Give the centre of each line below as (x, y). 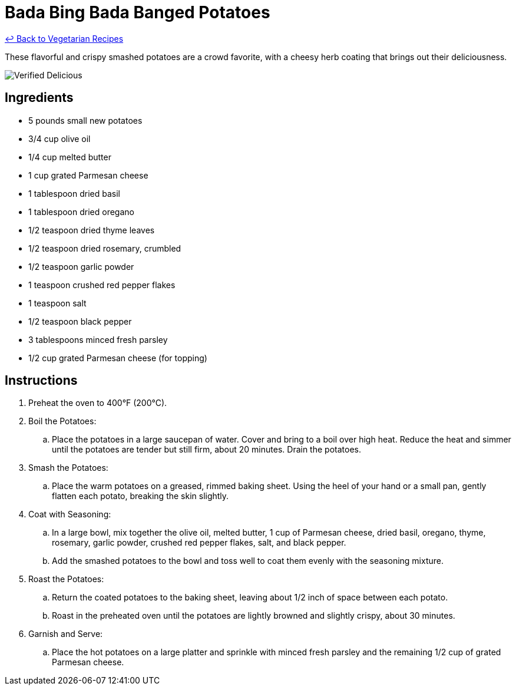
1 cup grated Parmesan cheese (88, 175)
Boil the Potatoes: (62, 421)
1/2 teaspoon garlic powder (81, 266)
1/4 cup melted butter (70, 157)
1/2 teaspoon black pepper (80, 321)
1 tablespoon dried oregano (81, 212)
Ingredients (39, 98)
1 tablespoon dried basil (75, 193)
